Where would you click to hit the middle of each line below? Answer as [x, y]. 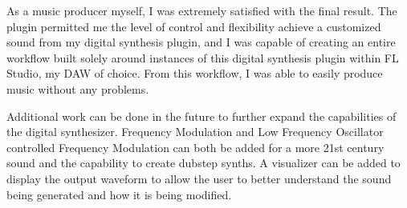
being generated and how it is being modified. [119, 194]
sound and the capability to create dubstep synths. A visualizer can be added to [203, 163]
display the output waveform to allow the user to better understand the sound [199, 178]
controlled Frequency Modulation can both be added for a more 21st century [195, 147]
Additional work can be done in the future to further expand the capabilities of [201, 116]
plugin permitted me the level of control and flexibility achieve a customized [194, 26]
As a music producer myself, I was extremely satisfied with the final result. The [202, 10]
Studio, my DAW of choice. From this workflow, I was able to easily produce [195, 73]
